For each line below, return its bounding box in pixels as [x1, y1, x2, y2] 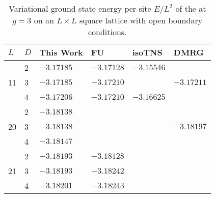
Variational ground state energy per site [9, 3, 151, 14]
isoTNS [132, 46, 163, 58]
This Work [39, 46, 83, 58]
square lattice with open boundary [79, 14, 203, 26]
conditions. [88, 26, 127, 38]
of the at [175, 3, 206, 14]
